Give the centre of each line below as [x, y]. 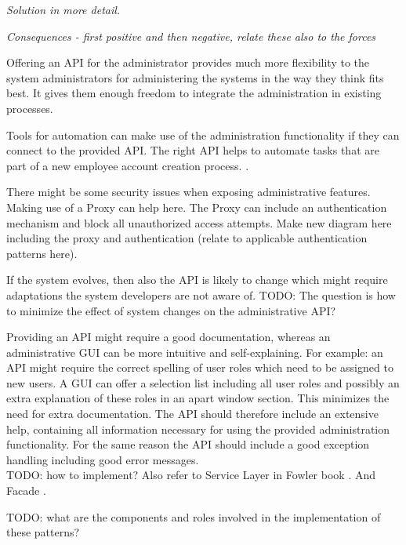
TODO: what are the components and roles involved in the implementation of [194, 516]
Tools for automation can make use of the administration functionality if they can [203, 134]
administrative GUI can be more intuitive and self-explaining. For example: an [195, 352]
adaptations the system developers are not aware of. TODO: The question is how [201, 294]
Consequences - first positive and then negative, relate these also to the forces [191, 36]
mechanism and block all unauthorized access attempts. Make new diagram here [199, 222]
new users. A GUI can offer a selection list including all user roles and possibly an [203, 382]
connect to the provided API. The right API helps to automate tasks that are [193, 150]
